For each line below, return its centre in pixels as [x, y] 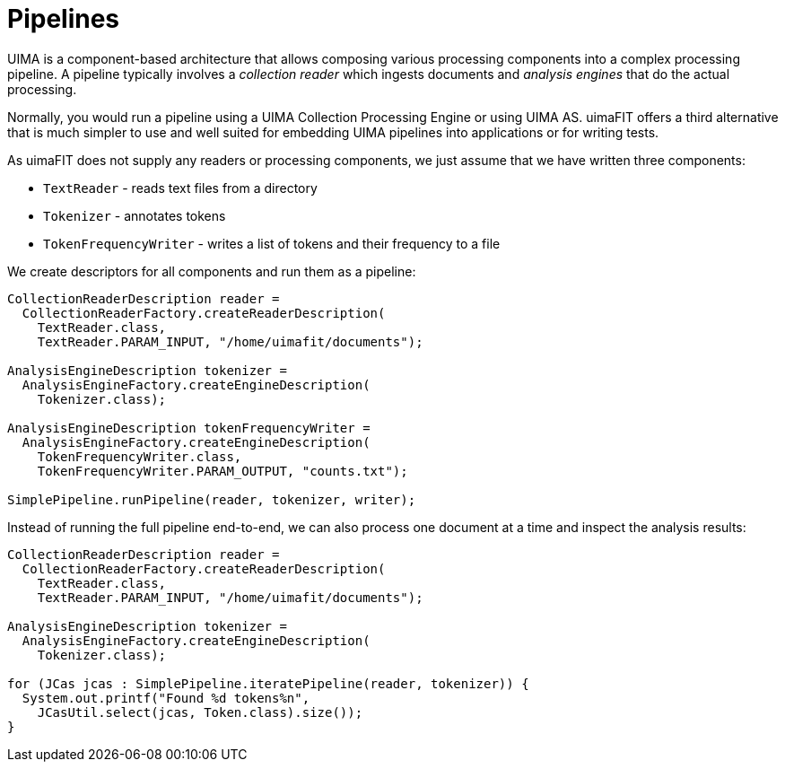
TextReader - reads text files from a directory [180, 188]
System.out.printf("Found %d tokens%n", [166, 698]
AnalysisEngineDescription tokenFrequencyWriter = [189, 428]
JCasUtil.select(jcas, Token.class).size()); [200, 712]
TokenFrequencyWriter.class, [140, 456]
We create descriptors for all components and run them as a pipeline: [212, 271]
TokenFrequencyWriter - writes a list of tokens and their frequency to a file [272, 243]
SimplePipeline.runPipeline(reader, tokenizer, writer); [212, 499]
